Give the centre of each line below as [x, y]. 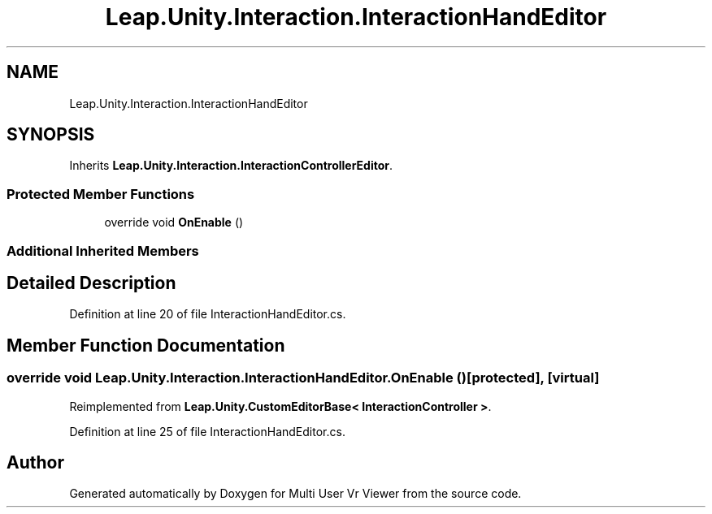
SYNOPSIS [51, 135]
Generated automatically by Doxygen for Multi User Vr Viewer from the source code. [295, 494]
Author [35, 463]
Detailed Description [91, 283]
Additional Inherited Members [103, 251]
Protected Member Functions [101, 194]
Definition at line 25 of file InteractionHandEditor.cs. [207, 431]
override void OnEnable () [174, 222]
